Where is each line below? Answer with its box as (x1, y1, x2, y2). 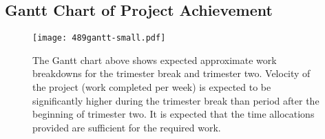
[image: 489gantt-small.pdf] (32, 33, 166, 43)
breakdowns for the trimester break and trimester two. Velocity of (32, 66, 311, 81)
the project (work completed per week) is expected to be (32, 80, 271, 94)
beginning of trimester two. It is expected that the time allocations (32, 107, 315, 121)
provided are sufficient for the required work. (32, 120, 221, 134)
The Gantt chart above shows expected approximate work (32, 52, 277, 67)
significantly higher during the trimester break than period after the (32, 93, 319, 107)
